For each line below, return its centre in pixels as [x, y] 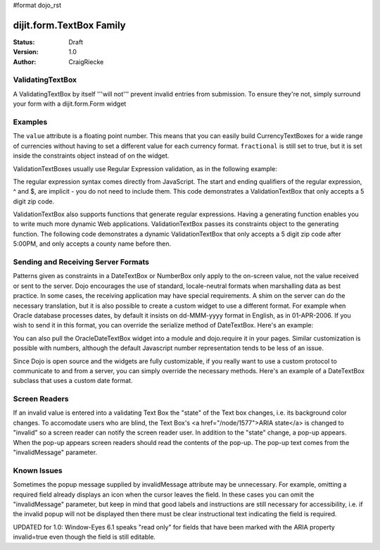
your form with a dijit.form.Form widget [70, 104]
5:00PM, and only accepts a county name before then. [92, 244]
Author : [25, 62]
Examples [30, 122]
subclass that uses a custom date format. [73, 381]
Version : [26, 52]
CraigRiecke [86, 62]
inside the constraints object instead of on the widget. [91, 156]
